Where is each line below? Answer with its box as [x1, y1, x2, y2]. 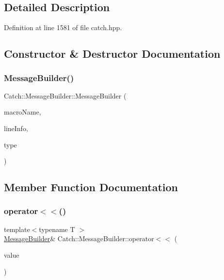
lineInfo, [4, 123, 28, 133]
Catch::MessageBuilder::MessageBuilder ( [4, 90, 127, 100]
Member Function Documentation [4, 180, 178, 195]
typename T [39, 224, 75, 234]
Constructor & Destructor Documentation [4, 46, 221, 61]
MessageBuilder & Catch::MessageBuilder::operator [4, 233, 154, 244]
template [4, 224, 30, 234]
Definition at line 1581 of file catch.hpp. [4, 22, 122, 33]
